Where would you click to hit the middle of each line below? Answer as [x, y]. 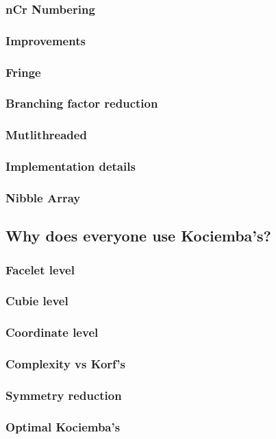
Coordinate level [52, 332]
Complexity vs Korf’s [66, 364]
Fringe [23, 72]
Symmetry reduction [64, 395]
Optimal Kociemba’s [63, 426]
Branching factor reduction [82, 103]
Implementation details [71, 166]
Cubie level [37, 301]
